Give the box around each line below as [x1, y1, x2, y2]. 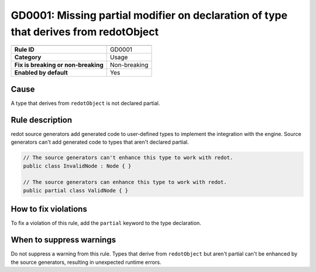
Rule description [11, 115, 73, 125]
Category [14, 53, 42, 62]
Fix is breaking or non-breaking [14, 61, 104, 69]
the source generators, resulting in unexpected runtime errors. [11, 259, 162, 266]
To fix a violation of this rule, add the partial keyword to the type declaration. [11, 220, 201, 227]
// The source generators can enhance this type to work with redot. [23, 179, 227, 186]
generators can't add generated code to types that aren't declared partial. [11, 138, 190, 146]
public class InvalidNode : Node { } [23, 162, 132, 169]
